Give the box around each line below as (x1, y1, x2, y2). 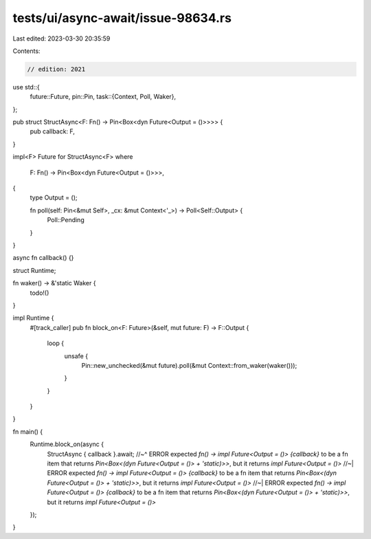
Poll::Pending (47, 216, 85, 224)
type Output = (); (30, 193, 78, 202)
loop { (47, 339, 65, 347)
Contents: (12, 47, 41, 55)
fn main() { (12, 427, 43, 436)
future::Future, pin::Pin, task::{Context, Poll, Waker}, (30, 93, 177, 101)
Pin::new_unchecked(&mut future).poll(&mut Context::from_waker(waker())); (81, 361, 297, 369)
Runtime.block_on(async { (30, 440, 104, 448)
